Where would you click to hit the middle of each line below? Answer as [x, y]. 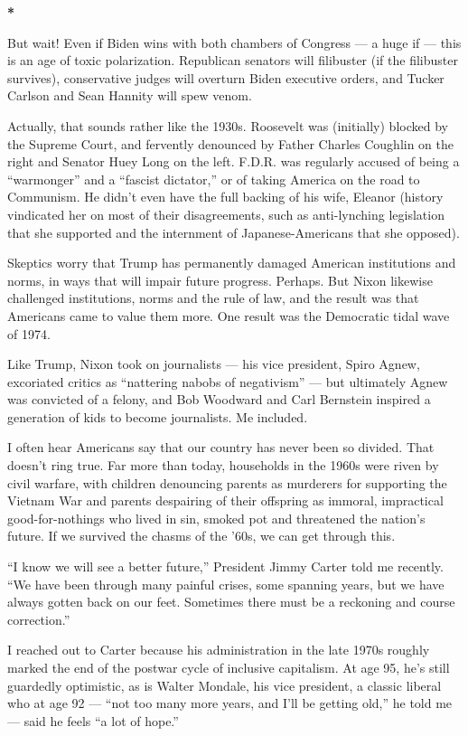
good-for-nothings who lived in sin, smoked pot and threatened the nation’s [216, 518]
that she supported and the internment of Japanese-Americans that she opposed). [234, 232]
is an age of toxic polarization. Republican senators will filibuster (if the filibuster [233, 60]
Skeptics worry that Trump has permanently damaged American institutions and [232, 263]
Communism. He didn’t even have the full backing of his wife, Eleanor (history [225, 197]
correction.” [39, 619]
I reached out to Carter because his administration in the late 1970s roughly [219, 650]
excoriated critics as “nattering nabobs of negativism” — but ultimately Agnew [228, 381]
